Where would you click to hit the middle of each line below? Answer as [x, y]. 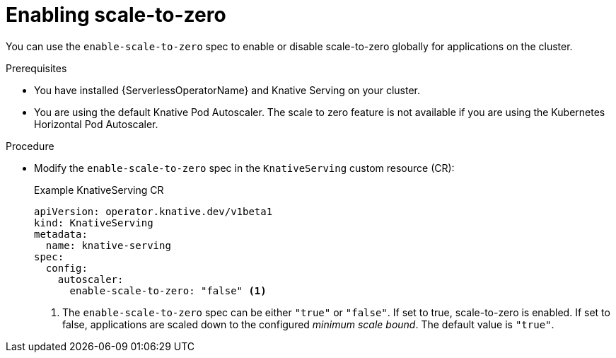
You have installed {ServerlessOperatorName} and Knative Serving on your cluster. [227, 90]
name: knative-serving [108, 245]
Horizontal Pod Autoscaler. [96, 124]
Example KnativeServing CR [99, 190]
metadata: [61, 234]
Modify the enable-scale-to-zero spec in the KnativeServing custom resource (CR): [244, 168]
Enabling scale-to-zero [116, 15]
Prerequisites [36, 68]
